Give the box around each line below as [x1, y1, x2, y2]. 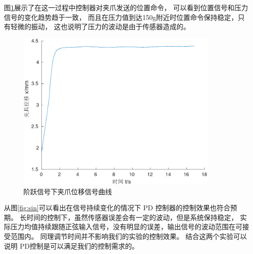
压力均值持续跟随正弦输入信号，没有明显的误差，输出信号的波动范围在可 [10, 221, 242, 232]
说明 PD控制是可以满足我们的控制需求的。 [4, 240, 139, 251]
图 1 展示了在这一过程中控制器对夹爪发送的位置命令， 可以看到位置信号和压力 [4, 2, 248, 12]
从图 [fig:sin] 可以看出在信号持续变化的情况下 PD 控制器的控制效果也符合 [4, 203, 231, 213]
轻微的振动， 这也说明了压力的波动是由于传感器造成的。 [10, 21, 190, 32]
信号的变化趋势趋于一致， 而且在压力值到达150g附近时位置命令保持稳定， [4, 12, 238, 22]
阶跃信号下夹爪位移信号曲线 [23, 186, 112, 196]
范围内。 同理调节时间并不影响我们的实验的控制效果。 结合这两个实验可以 [10, 231, 247, 241]
